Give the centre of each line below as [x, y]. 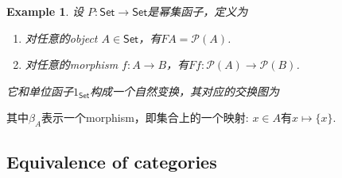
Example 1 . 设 [45, 11]
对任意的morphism [72, 64]
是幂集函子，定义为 [198, 11]
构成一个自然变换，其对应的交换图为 [185, 91]
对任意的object [61, 38]
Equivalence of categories [112, 161]
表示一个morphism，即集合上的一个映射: [145, 117]
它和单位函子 [40, 91]
